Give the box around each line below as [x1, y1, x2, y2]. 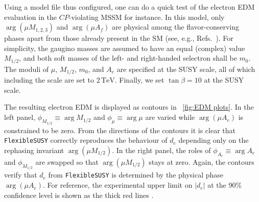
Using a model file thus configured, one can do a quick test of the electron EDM [4, 2, 255, 12]
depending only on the [178, 135, 249, 145]
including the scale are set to [4, 74, 94, 85]
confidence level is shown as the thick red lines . [4, 189, 154, 200]
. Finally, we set [114, 74, 164, 85]
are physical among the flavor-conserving [111, 21, 240, 32]
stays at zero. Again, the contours [149, 156, 254, 167]
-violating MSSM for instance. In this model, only [68, 11, 225, 22]
